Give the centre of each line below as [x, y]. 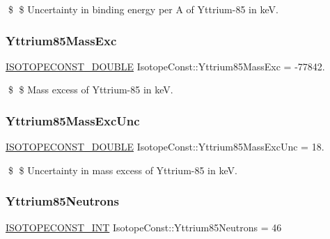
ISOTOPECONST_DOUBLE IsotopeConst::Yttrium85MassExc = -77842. [165, 66]
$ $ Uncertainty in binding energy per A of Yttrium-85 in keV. [143, 9]
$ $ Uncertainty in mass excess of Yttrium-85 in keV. [123, 170]
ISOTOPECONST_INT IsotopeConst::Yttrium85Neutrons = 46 [144, 227]
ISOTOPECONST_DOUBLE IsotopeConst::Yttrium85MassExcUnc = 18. [165, 147]
